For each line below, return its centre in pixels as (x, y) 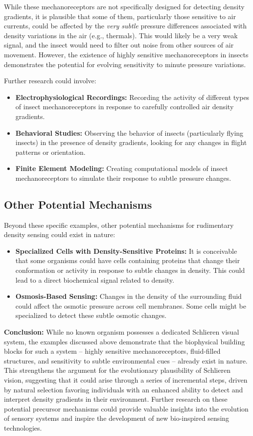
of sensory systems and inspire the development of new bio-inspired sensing (117, 418)
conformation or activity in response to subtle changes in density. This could (130, 270)
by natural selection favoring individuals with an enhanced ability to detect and (124, 389)
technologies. (23, 427)
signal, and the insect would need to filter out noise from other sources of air (119, 45)
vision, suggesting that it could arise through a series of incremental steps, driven (126, 380)
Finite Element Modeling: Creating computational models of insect (122, 168)
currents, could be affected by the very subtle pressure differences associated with (126, 26)
